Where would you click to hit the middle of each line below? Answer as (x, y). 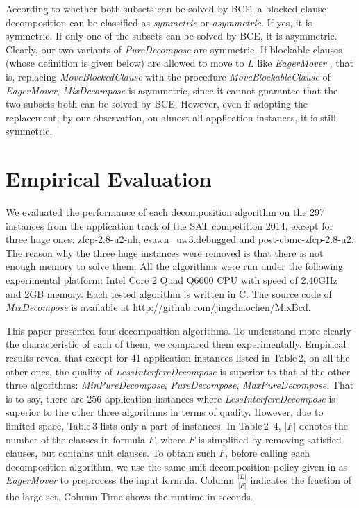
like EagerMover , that (305, 63)
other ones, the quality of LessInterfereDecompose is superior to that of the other (178, 371)
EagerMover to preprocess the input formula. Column (120, 480)
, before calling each (268, 453)
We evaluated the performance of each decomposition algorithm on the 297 (165, 212)
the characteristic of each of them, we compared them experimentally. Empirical (176, 344)
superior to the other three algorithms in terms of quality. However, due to (165, 412)
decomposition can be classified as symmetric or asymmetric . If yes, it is (159, 22)
